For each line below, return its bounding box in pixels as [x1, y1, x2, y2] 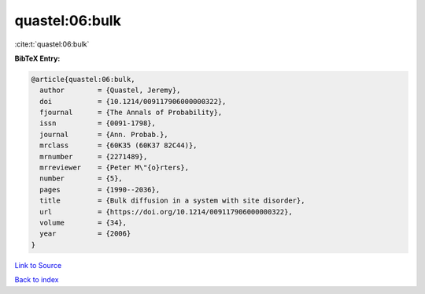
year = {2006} [39, 229, 131, 238]
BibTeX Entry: [14, 54, 61, 63]
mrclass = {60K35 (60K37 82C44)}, [39, 141, 198, 150]
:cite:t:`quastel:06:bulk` [14, 39, 90, 49]
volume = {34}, [39, 218, 128, 227]
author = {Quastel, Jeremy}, [39, 86, 181, 95]
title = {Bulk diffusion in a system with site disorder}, [39, 196, 305, 205]
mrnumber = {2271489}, [39, 152, 148, 161]
